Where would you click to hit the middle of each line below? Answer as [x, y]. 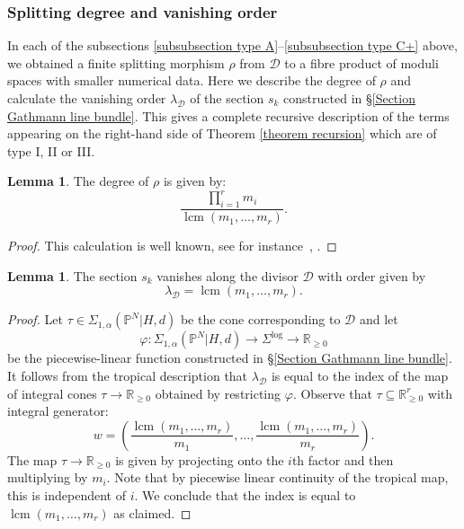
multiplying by [48, 477]
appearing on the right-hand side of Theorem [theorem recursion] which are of [222, 133]
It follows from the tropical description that [128, 376]
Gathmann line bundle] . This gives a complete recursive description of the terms [228, 115]
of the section [227, 98]
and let [379, 319]
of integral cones [52, 393]
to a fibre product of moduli [361, 62]
